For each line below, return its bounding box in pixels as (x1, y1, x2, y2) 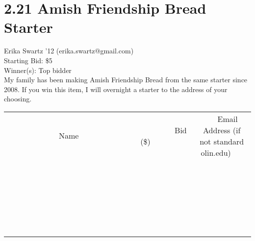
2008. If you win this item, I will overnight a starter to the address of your (4, 84, 228, 94)
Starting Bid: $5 (4, 55, 52, 65)
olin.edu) (201, 146, 231, 158)
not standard (200, 135, 244, 147)
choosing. (4, 94, 32, 104)
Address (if (203, 124, 241, 136)
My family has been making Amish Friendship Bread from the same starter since (4, 74, 248, 85)
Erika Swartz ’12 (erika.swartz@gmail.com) (4, 46, 134, 56)
